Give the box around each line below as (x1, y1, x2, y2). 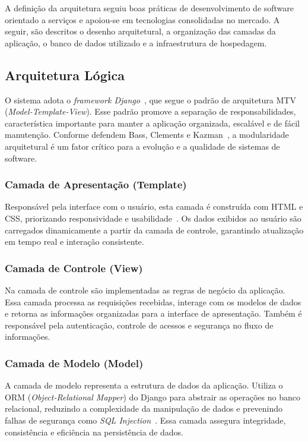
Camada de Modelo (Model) (5, 355, 144, 370)
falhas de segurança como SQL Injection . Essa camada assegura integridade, (5, 413, 286, 426)
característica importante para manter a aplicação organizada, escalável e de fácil (5, 116, 300, 129)
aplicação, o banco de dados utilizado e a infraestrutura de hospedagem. (5, 36, 267, 49)
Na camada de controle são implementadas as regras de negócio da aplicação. (5, 283, 285, 296)
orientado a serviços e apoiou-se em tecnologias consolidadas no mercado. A (5, 13, 280, 26)
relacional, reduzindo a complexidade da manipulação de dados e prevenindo (5, 402, 283, 415)
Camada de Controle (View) (5, 260, 143, 275)
